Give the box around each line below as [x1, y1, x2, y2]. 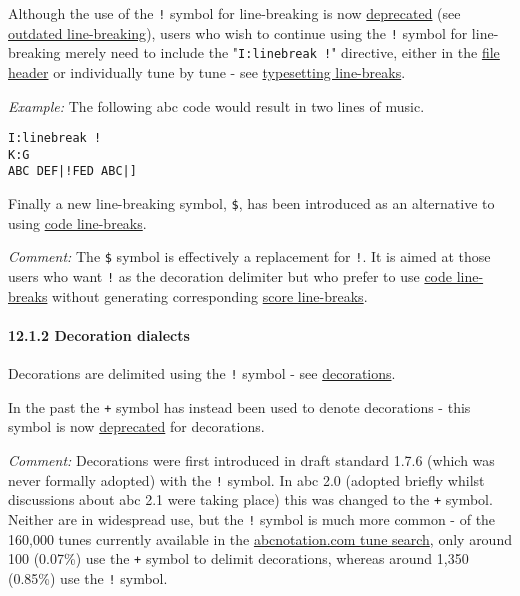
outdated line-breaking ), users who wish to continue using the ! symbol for [8, 22, 468, 43]
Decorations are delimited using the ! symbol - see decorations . [8, 363, 396, 384]
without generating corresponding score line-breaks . [52, 285, 368, 306]
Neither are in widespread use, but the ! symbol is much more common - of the [8, 508, 496, 529]
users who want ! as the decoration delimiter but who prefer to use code [8, 266, 452, 287]
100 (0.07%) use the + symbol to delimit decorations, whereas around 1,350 [8, 548, 469, 569]
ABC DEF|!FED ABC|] [8, 164, 137, 179]
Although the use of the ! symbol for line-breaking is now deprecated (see [8, 3, 461, 23]
